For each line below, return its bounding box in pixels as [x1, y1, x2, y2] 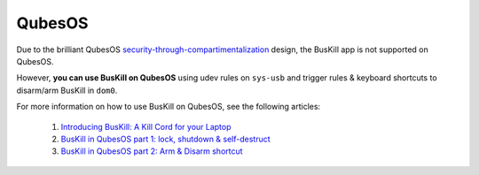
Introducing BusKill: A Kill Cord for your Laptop [60, 121, 232, 132]
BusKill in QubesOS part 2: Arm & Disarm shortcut [60, 146, 243, 156]
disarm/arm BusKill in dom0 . [16, 85, 118, 95]
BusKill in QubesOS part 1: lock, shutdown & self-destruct [60, 133, 271, 144]
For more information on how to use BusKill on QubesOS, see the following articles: [16, 102, 321, 112]
